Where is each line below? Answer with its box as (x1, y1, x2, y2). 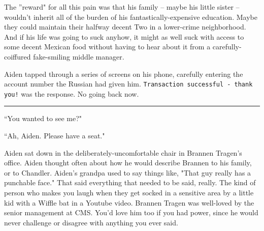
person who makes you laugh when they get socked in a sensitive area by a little (4, 187, 254, 198)
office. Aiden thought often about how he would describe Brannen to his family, (4, 157, 252, 168)
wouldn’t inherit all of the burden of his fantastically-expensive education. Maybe (4, 11, 257, 22)
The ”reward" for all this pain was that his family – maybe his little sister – (4, 2, 240, 12)
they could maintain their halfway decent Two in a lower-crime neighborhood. (4, 21, 246, 32)
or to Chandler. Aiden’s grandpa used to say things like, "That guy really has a (4, 167, 251, 178)
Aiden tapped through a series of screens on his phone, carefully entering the (4, 68, 243, 79)
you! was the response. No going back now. (4, 88, 139, 99)
